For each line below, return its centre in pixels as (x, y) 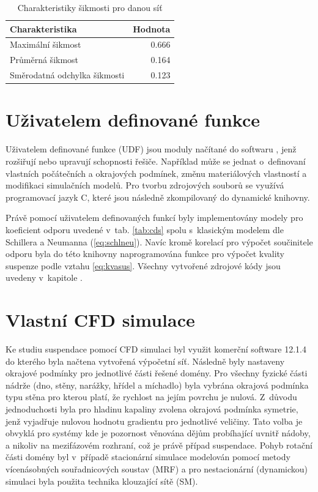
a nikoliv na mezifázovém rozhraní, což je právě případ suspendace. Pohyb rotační (159, 445)
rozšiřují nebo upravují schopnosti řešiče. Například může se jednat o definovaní (156, 161)
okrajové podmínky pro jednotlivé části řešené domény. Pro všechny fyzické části (157, 373)
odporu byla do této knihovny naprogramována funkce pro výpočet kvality (145, 254)
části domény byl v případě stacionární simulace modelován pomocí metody (148, 457)
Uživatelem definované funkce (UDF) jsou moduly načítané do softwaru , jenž (151, 149)
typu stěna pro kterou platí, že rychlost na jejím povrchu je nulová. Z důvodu (151, 397)
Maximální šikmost (46, 44)
